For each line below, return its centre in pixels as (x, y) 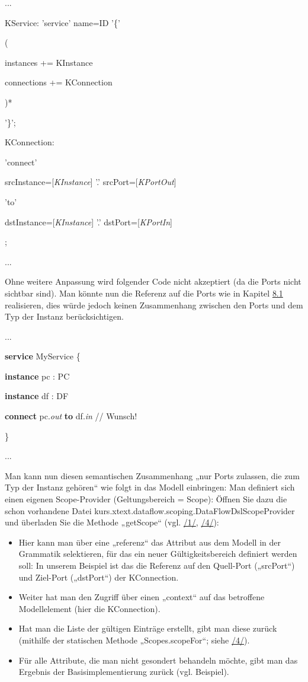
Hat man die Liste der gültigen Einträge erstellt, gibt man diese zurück (148, 628)
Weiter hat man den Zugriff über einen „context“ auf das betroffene (142, 597)
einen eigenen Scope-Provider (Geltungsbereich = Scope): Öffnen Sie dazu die (146, 499)
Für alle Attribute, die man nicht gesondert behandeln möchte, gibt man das (158, 660)
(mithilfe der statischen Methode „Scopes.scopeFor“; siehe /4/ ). (134, 640)
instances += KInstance (49, 62)
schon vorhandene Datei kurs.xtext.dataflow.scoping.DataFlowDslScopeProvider (150, 510)
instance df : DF (37, 396)
